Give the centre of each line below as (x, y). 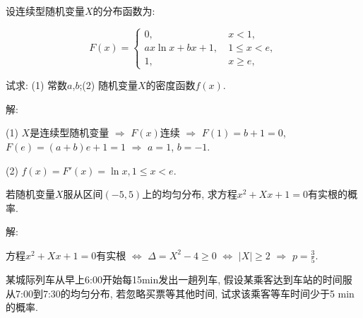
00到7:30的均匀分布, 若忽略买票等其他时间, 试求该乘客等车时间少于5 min (189, 293)
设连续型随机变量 (45, 11)
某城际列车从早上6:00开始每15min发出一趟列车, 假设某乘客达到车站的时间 (174, 279)
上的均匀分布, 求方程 (190, 194)
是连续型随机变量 (70, 132)
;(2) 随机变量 (108, 85)
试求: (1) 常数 (37, 85)
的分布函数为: (124, 11)
